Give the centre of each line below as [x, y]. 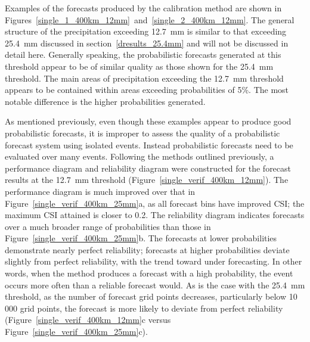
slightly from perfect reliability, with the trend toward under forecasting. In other [154, 261]
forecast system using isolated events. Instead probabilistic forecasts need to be [149, 144]
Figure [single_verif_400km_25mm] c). [76, 332]
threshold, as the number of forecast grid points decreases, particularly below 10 [151, 296]
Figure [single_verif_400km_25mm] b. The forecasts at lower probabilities [141, 238]
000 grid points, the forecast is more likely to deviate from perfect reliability [144, 308]
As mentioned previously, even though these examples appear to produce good [148, 121]
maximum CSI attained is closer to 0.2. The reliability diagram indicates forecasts [155, 215]
